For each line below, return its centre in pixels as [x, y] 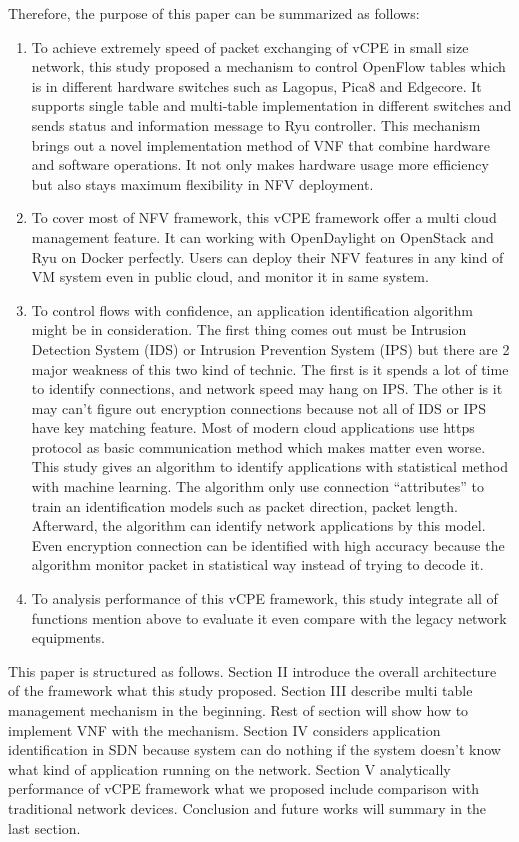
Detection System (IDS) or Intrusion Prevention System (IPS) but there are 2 [270, 348]
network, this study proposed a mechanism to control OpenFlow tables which [268, 66]
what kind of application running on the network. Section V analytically [229, 768]
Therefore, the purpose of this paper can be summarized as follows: [214, 13]
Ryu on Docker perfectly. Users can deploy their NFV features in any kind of [267, 256]
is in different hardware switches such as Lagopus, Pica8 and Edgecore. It [256, 85]
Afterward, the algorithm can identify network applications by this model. [258, 525]
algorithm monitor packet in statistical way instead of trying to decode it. [257, 564]
